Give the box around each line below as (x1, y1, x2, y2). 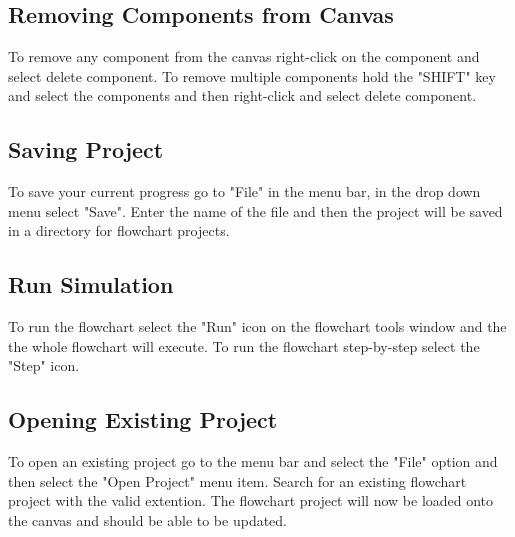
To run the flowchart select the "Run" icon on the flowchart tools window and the (8, 316, 507, 337)
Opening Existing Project (8, 404, 278, 435)
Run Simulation (8, 269, 174, 300)
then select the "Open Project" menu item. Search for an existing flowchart (8, 470, 467, 491)
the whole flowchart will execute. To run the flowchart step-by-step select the (8, 335, 480, 356)
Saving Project (8, 134, 164, 165)
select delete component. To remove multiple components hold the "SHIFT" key (8, 65, 496, 86)
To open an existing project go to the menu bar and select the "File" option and (8, 451, 498, 472)
